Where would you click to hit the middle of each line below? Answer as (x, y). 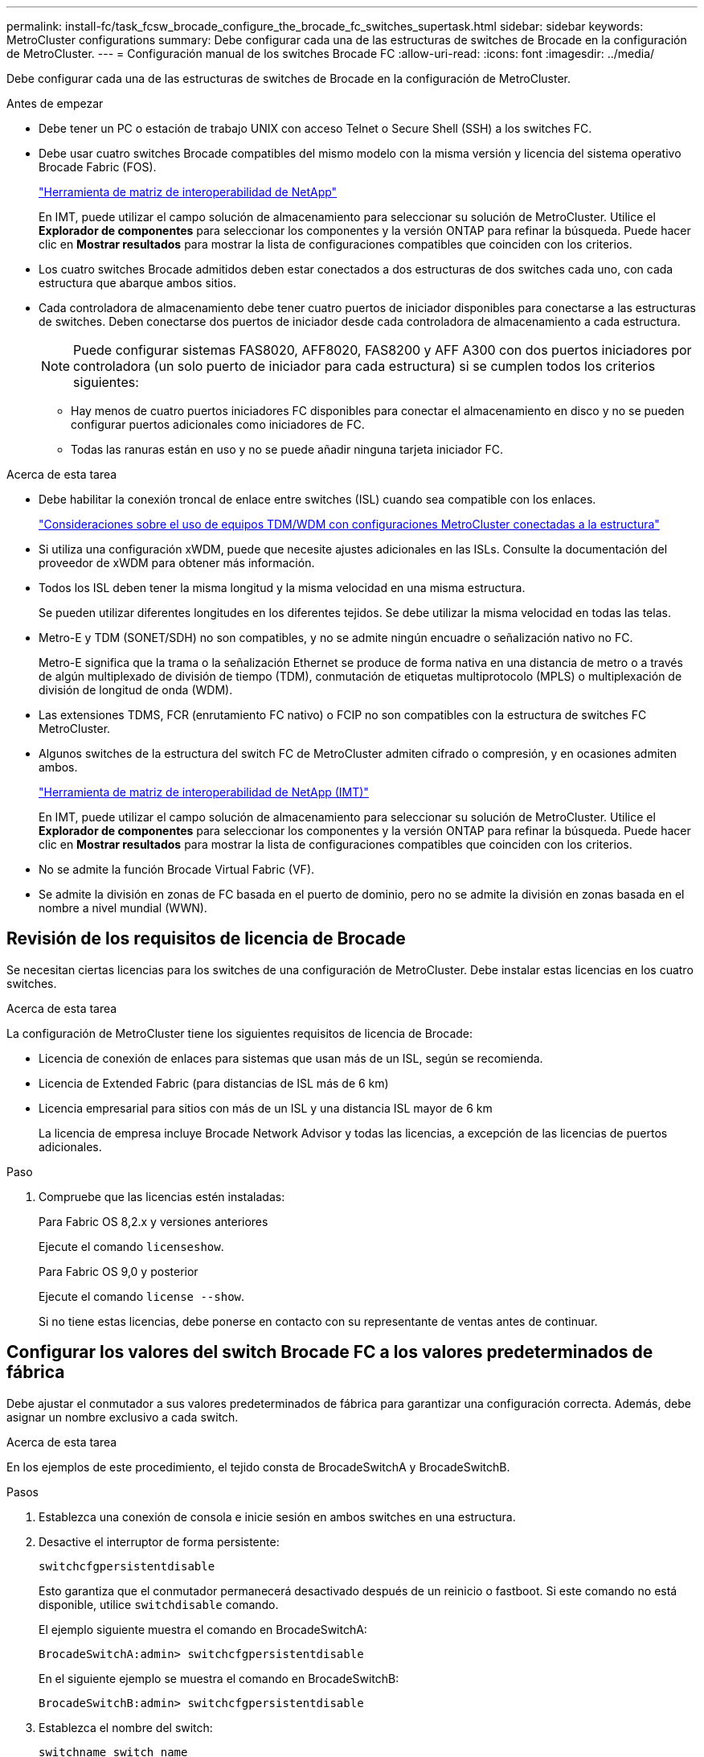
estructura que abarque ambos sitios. (137, 283)
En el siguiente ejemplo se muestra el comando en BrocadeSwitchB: (219, 1678)
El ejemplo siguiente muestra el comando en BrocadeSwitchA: (203, 1629)
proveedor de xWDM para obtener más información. (177, 563)
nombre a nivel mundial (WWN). (123, 908)
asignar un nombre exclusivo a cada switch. (123, 1417)
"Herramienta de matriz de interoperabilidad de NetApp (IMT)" (204, 792)
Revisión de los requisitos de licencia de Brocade (206, 939)
